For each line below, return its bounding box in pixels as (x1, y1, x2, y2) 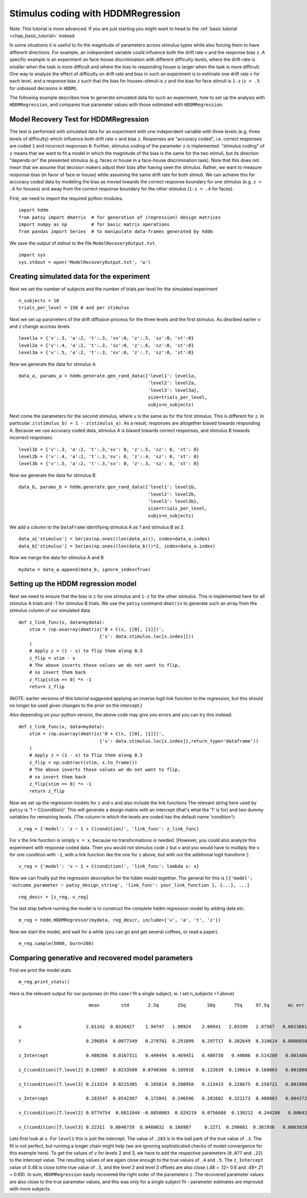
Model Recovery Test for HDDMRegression (9, 115, 149, 124)
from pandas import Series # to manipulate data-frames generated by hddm (18, 228, 213, 235)
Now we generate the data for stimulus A (9, 361, 96, 367)
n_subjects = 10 (18, 298, 59, 303)
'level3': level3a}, (147, 387, 200, 393)
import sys (18, 252, 46, 258)
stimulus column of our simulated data (9, 607, 91, 614)
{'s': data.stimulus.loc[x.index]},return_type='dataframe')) (99, 738, 259, 744)
